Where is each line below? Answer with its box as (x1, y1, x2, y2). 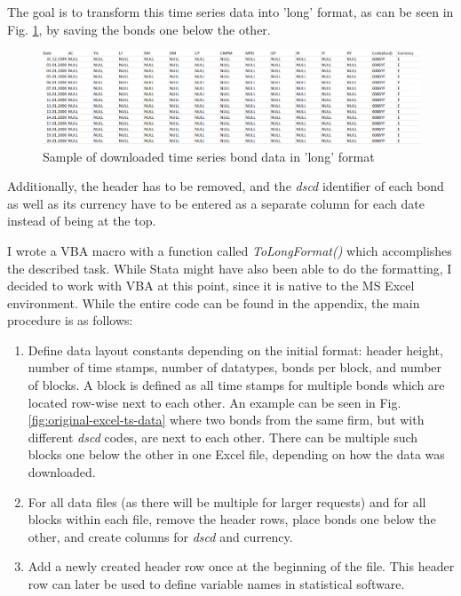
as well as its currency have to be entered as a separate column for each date (7, 194, 425, 212)
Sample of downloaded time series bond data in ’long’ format (43, 147, 375, 165)
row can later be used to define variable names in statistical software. (28, 575, 405, 592)
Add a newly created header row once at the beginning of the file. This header (28, 557, 455, 576)
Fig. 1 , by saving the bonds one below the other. (7, 20, 271, 38)
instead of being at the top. (7, 211, 156, 230)
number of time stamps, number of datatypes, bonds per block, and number (28, 358, 442, 377)
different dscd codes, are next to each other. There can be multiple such (28, 427, 418, 446)
